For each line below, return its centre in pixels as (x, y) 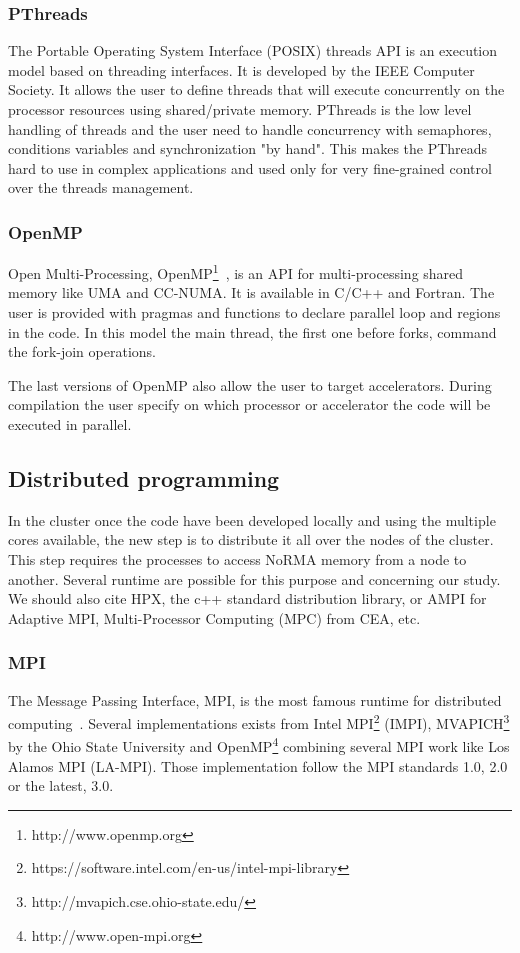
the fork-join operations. (82, 351)
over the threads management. (101, 187)
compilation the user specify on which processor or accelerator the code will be (249, 404)
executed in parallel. (70, 424)
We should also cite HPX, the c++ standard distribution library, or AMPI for (247, 598)
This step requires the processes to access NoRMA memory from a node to (237, 558)
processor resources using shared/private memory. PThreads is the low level (240, 109)
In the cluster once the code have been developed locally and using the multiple (252, 519)
